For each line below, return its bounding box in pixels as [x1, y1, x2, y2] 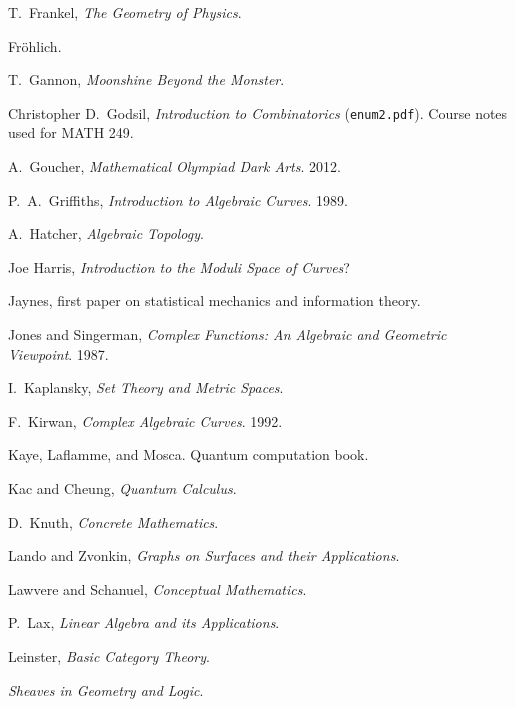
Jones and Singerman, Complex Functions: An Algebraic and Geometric [8, 324, 447, 344]
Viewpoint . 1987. [8, 343, 109, 364]
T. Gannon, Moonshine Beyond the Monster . [8, 69, 285, 90]
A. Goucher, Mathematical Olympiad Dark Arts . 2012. [8, 156, 341, 177]
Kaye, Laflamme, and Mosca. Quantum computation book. [8, 444, 369, 465]
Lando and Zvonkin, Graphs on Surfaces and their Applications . [8, 545, 400, 566]
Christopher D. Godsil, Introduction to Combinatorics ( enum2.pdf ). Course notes [8, 102, 508, 123]
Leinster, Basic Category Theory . [8, 645, 210, 666]
